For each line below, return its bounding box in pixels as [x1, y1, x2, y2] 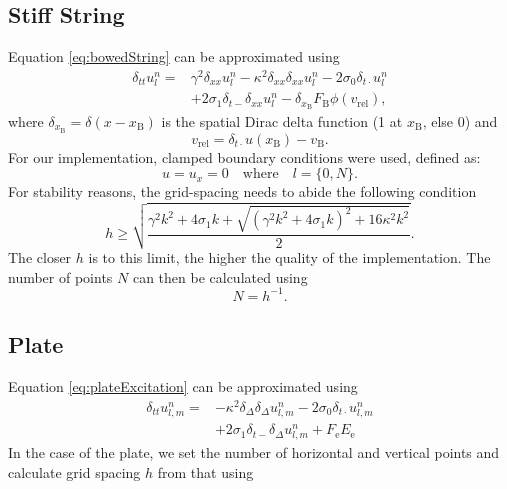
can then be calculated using [132, 266, 308, 287]
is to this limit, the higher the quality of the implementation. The [88, 247, 491, 268]
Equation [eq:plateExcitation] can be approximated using [8, 376, 358, 397]
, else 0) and [422, 110, 498, 131]
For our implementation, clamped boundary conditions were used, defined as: [8, 146, 481, 167]
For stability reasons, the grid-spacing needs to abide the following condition [8, 181, 477, 202]
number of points [8, 266, 113, 287]
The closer [8, 247, 72, 268]
